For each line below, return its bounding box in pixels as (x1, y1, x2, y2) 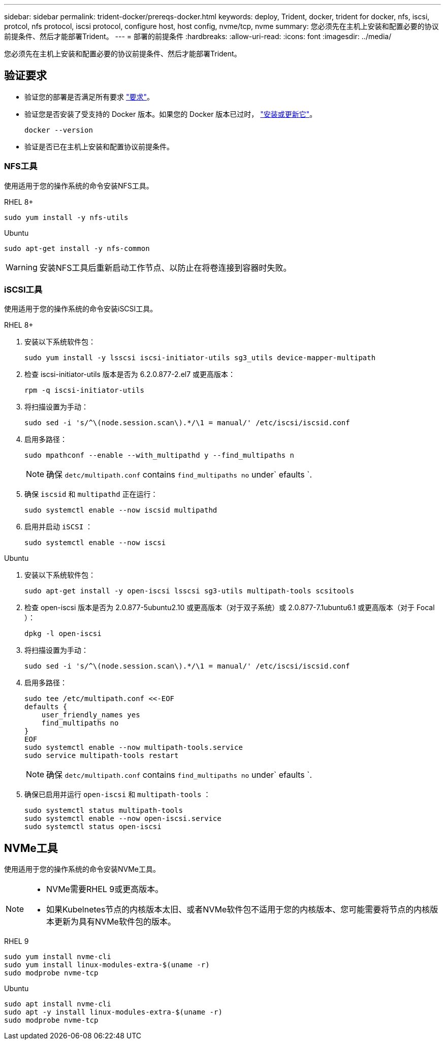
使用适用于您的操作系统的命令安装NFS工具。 (4, 181, 153, 190)
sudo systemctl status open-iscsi (24, 822, 162, 831)
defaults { (24, 703, 68, 711)
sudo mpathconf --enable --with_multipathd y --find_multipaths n (24, 451, 295, 460)
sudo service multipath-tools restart (24, 751, 179, 760)
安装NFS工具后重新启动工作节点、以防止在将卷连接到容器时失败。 (39, 262, 292, 273)
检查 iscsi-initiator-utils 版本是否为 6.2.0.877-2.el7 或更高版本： (24, 370, 236, 379)
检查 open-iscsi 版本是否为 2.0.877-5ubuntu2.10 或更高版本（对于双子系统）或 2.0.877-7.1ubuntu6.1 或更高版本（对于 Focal (24, 603, 435, 612)
